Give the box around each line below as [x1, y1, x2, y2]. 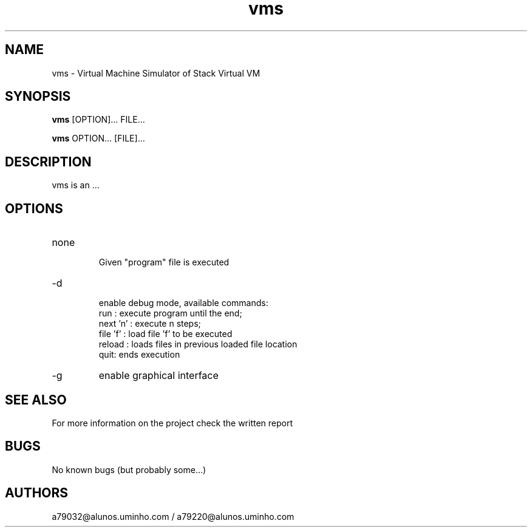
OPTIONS [5, 200, 63, 216]
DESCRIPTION [5, 154, 92, 169]
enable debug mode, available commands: [98, 298, 268, 309]
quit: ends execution [98, 349, 180, 360]
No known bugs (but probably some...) [52, 464, 206, 475]
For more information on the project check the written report [52, 417, 293, 428]
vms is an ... [52, 180, 100, 191]
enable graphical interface [98, 369, 219, 382]
